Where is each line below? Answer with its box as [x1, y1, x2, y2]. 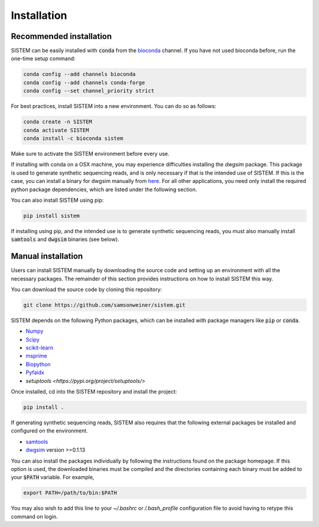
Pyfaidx [25, 369, 44, 376]
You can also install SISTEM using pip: [11, 197, 104, 204]
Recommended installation [11, 31, 112, 41]
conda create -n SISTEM [23, 119, 93, 125]
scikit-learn [25, 344, 53, 351]
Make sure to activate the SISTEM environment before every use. [11, 150, 170, 157]
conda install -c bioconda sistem [23, 135, 123, 142]
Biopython [25, 361, 51, 368]
